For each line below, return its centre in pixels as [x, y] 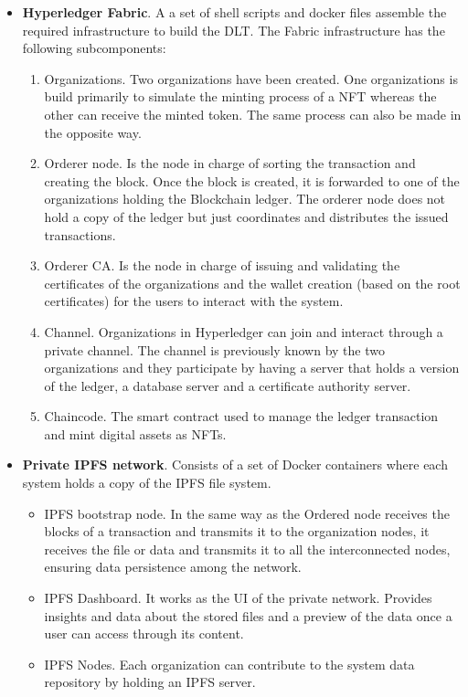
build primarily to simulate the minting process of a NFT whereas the [240, 96]
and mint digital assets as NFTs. [135, 433]
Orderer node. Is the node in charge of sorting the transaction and [230, 163]
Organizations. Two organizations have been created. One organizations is [251, 78]
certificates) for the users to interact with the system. [194, 301]
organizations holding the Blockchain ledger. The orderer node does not [245, 199]
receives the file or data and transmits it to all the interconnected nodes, [247, 549]
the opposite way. [93, 132]
